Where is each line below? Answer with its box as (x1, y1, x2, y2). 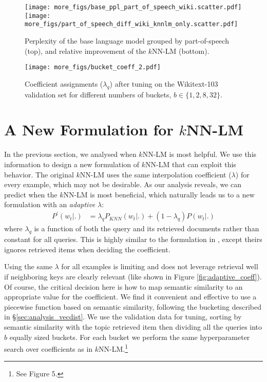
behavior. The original (4, 169, 74, 179)
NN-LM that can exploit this (145, 158, 236, 169)
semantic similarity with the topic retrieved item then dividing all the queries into (4, 321, 262, 332)
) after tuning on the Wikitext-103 (109, 78, 218, 89)
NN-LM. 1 (99, 342, 128, 354)
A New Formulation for (4, 119, 174, 140)
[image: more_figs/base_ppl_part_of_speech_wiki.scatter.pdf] (25, 4, 242, 11)
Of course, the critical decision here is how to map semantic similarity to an (4, 281, 243, 292)
